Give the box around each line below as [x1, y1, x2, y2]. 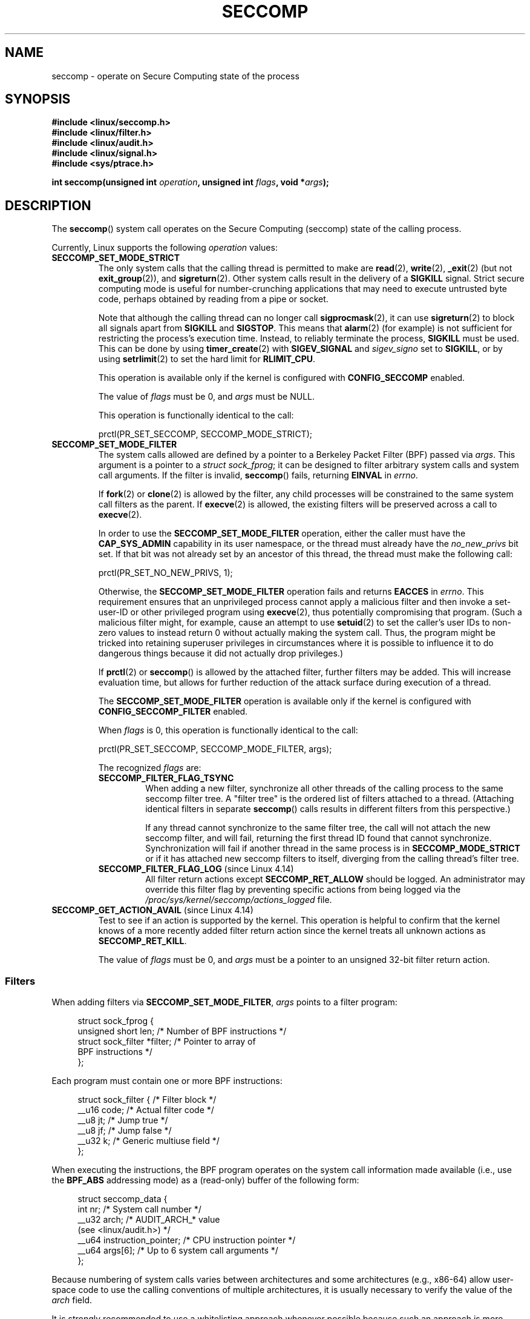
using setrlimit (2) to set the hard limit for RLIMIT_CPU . [98, 354, 316, 365]
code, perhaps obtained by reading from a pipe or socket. [98, 294, 329, 305]
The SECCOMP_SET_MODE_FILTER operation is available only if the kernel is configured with [98, 696, 471, 707]
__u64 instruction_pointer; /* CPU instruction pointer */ [77, 1235, 296, 1246]
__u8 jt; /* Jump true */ [77, 1115, 168, 1126]
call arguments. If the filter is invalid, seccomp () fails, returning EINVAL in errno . [98, 470, 418, 481]
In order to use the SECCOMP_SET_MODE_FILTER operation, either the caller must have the [98, 528, 466, 539]
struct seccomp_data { [77, 1194, 168, 1205]
